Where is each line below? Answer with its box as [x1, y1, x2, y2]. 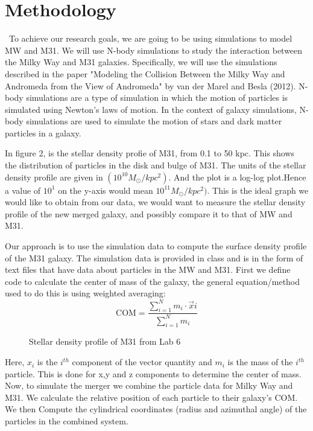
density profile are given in [5, 170, 103, 183]
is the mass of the [227, 356, 293, 368]
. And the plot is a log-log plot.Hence [168, 170, 306, 183]
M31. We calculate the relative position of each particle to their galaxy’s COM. [5, 391, 298, 403]
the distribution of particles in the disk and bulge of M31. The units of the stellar [5, 159, 306, 171]
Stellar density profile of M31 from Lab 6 [29, 335, 181, 348]
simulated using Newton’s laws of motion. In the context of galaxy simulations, [5, 103, 297, 115]
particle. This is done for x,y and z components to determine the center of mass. [5, 367, 302, 380]
